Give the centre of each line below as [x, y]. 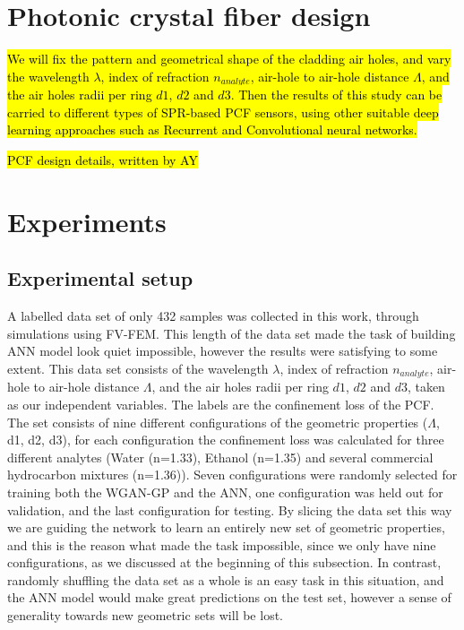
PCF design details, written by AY [103, 159]
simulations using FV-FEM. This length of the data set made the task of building [232, 333]
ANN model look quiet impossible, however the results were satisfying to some [223, 351]
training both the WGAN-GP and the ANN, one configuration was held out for [225, 492]
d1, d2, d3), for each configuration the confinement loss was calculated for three [226, 440]
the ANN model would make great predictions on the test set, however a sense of [229, 597]
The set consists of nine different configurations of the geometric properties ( [218, 422]
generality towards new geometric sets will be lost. [145, 615]
